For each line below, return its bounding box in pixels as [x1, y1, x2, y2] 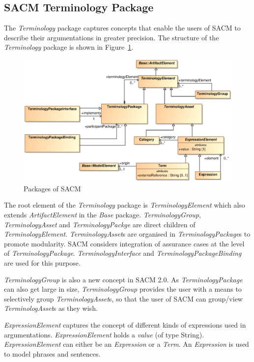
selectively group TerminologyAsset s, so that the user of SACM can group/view [4, 293, 243, 303]
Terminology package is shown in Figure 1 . [4, 42, 134, 52]
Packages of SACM [24, 183, 81, 193]
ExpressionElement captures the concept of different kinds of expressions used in [4, 319, 246, 330]
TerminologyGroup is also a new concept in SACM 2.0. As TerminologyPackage [4, 274, 243, 284]
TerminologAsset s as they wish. [4, 303, 98, 313]
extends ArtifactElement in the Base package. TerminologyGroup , [4, 210, 201, 220]
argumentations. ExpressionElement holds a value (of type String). [4, 329, 204, 339]
